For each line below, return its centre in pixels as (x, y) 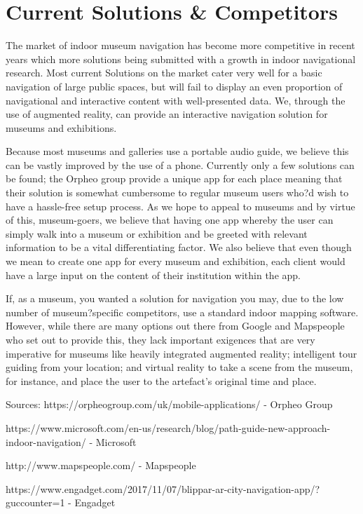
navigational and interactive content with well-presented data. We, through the (176, 100)
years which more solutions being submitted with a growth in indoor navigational (181, 59)
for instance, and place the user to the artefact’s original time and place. (161, 380)
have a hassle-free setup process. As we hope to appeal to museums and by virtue (180, 206)
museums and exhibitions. (61, 127)
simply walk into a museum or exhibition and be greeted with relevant (157, 233)
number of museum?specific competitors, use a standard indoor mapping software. (182, 312)
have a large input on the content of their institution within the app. (153, 275)
